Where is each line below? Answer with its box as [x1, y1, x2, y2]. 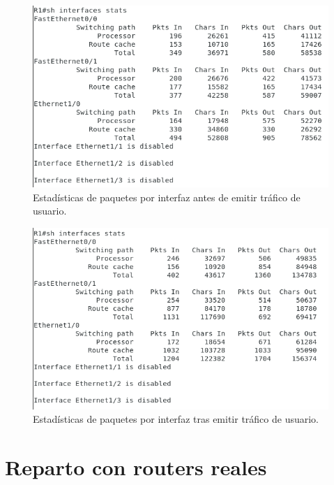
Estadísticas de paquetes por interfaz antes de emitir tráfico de [33, 189, 301, 204]
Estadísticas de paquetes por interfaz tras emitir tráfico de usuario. [33, 412, 319, 426]
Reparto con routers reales [5, 453, 267, 482]
